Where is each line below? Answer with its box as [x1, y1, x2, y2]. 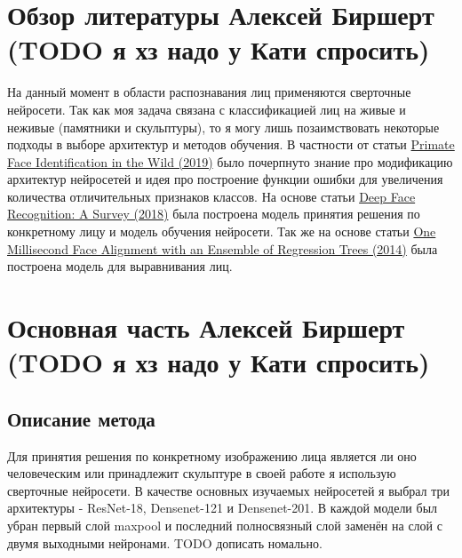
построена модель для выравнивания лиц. [7, 257, 233, 275]
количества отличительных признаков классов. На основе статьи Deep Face [7, 187, 416, 205]
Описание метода [7, 404, 155, 432]
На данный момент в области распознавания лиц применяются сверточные [7, 83, 411, 101]
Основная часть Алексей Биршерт [7, 309, 405, 346]
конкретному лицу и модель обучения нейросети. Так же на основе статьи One [7, 222, 436, 241]
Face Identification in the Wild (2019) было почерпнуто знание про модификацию [7, 152, 453, 171]
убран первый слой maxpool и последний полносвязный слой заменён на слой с [7, 515, 442, 534]
